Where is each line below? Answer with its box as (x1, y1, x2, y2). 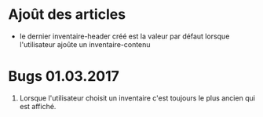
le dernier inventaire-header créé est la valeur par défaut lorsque (19, 31, 230, 41)
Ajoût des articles (8, 5, 126, 24)
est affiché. (19, 101, 57, 111)
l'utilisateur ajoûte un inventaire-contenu (19, 39, 151, 49)
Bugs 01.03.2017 (8, 68, 120, 86)
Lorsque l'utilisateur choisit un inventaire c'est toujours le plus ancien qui (19, 93, 255, 103)
